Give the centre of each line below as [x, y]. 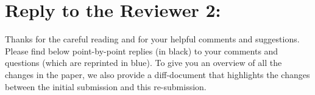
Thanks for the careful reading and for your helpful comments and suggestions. [152, 39]
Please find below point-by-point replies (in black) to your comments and [142, 51]
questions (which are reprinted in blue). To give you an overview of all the [143, 63]
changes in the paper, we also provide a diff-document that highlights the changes [157, 74]
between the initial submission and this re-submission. [106, 86]
